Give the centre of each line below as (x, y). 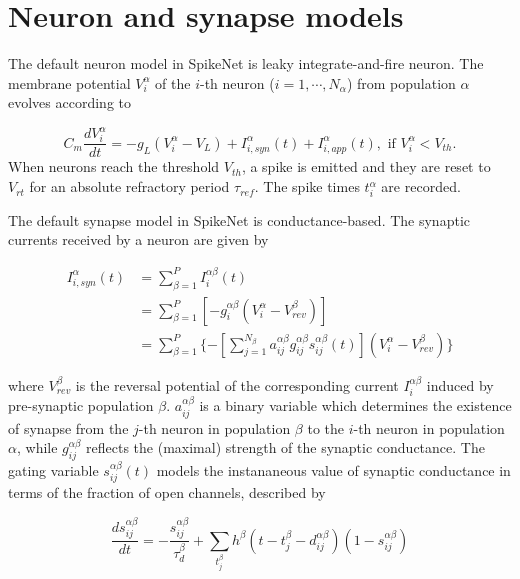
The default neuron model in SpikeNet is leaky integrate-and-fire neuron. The (246, 63)
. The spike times (307, 186)
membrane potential (69, 82)
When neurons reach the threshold (114, 166)
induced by (460, 384)
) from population (401, 82)
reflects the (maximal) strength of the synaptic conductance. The (285, 447)
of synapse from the (68, 427)
